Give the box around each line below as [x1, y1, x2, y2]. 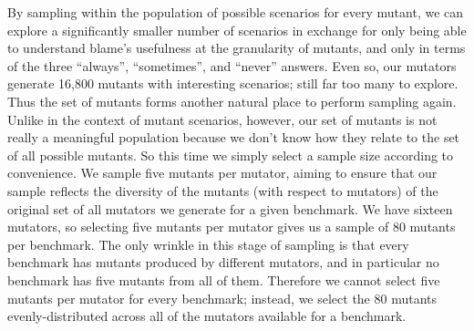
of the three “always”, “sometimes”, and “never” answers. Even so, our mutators [7, 56, 457, 75]
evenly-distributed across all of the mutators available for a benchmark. [7, 306, 407, 326]
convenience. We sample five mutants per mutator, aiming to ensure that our [7, 163, 438, 182]
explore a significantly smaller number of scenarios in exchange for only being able [7, 20, 467, 39]
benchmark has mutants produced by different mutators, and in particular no [7, 253, 439, 272]
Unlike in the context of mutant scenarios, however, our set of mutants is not [7, 109, 438, 129]
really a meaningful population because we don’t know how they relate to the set [7, 128, 460, 147]
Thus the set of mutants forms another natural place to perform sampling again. [7, 91, 457, 110]
